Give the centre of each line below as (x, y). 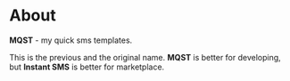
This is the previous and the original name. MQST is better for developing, (145, 57)
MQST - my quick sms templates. (71, 40)
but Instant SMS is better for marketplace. (87, 67)
